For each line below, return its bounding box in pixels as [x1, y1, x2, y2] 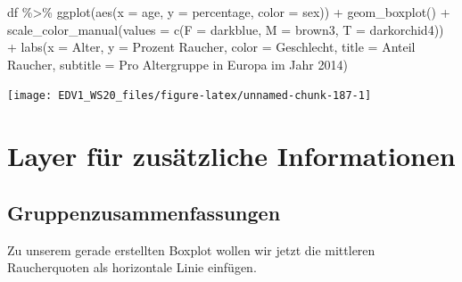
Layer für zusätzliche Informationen [7, 137, 456, 174]
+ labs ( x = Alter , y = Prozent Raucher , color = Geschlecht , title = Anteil [7, 37, 416, 56]
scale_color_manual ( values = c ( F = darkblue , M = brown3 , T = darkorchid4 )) [7, 20, 444, 38]
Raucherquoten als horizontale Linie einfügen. [7, 258, 257, 277]
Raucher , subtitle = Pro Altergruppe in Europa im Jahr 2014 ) [7, 54, 348, 73]
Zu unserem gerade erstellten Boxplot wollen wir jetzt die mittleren [7, 240, 375, 259]
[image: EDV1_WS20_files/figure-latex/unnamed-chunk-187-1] [7, 89, 372, 103]
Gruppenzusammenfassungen [7, 198, 281, 226]
